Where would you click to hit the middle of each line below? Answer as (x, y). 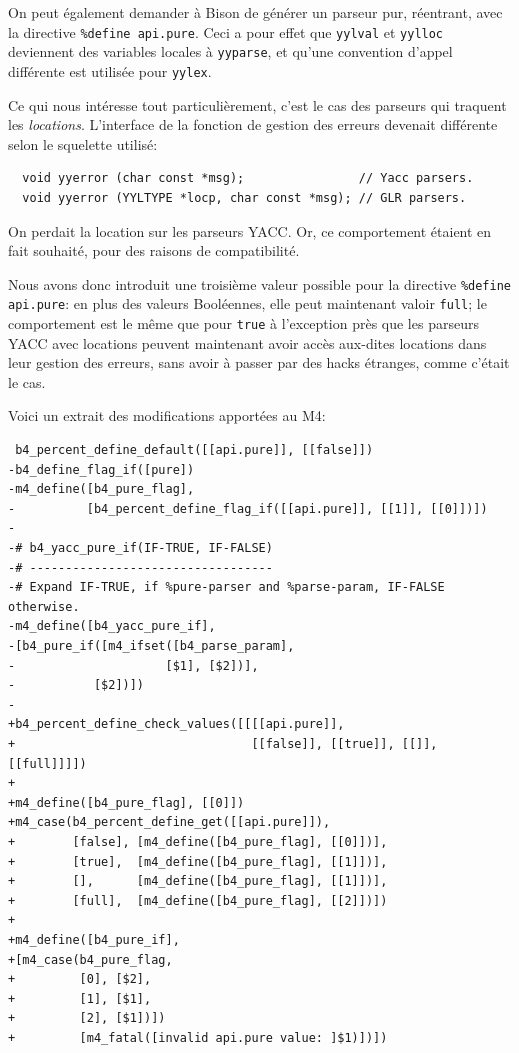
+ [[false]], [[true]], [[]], (223, 743)
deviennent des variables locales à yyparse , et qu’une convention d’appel (230, 51)
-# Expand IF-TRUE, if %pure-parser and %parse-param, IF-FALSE (226, 587)
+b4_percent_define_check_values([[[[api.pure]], (176, 724)
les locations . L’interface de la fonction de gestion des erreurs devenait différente (253, 124)
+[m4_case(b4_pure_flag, (90, 959)
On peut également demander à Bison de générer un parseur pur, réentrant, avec (255, 12)
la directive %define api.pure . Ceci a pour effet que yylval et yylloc (226, 31)
